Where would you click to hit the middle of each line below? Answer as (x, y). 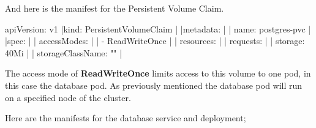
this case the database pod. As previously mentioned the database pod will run (154, 85)
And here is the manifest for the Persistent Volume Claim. (115, 8)
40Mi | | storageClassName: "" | (64, 52)
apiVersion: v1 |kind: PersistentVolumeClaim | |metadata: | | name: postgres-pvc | (158, 28)
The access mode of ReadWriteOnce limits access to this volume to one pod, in (158, 73)
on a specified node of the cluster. (68, 97)
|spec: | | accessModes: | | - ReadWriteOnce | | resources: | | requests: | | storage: (155, 41)
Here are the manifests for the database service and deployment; (126, 118)
